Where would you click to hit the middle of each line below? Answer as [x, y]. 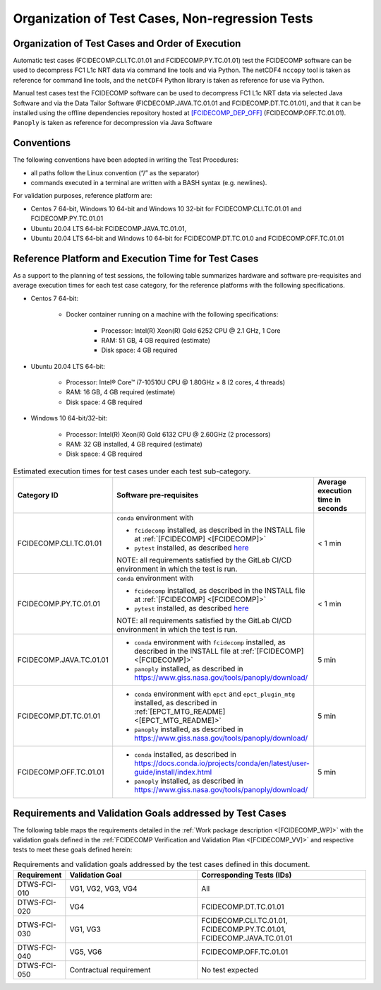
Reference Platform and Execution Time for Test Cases [136, 258]
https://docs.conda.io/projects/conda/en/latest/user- [222, 763]
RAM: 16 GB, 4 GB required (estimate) [121, 392]
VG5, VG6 [86, 952]
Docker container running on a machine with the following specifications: [172, 314]
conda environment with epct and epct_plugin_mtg [215, 694]
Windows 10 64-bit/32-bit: [69, 418]
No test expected [230, 970]
